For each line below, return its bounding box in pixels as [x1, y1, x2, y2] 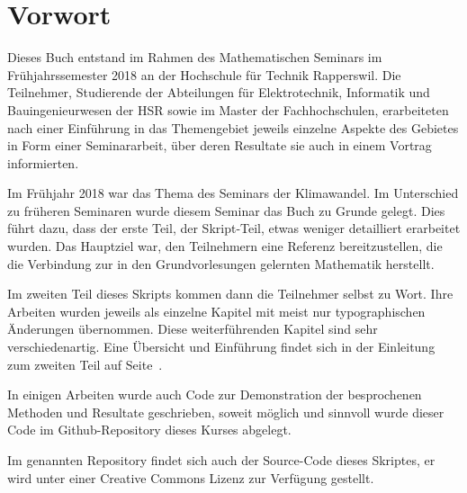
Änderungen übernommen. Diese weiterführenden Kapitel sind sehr [7, 319, 378, 338]
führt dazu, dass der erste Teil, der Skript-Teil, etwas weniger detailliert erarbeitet [7, 219, 461, 238]
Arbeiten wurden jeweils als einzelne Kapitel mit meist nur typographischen [7, 301, 426, 320]
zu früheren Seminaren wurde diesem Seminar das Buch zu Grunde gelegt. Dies [7, 201, 445, 220]
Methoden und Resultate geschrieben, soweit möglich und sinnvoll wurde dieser [7, 402, 445, 421]
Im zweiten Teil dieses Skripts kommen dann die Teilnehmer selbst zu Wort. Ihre [7, 284, 454, 303]
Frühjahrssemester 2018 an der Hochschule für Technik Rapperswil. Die [7, 65, 401, 84]
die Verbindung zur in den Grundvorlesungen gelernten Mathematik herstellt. [7, 254, 435, 273]
